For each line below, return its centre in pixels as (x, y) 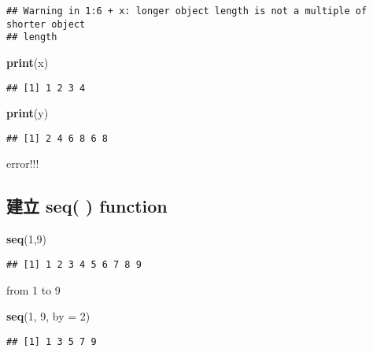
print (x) (28, 62)
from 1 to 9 (33, 289)
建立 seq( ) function (87, 206)
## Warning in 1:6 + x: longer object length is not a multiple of (187, 11)
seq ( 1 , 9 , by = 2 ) (48, 316)
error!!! (23, 163)
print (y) (28, 113)
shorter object (46, 24)
